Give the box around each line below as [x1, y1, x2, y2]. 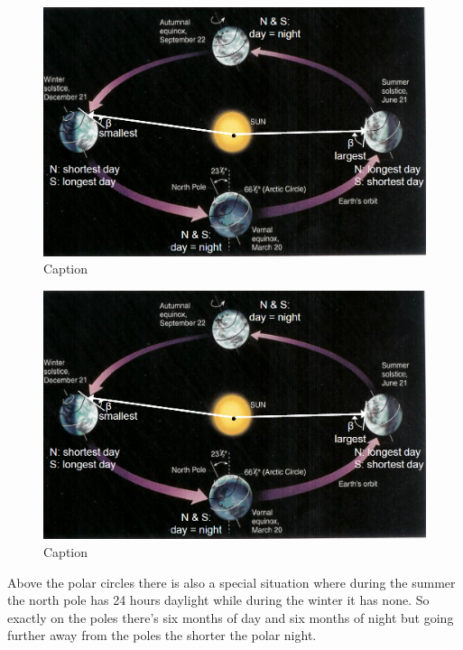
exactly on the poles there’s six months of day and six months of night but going [7, 608, 454, 627]
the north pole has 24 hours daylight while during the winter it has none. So [7, 590, 430, 609]
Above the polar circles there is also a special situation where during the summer [7, 572, 456, 591]
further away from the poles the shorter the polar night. [7, 626, 317, 645]
